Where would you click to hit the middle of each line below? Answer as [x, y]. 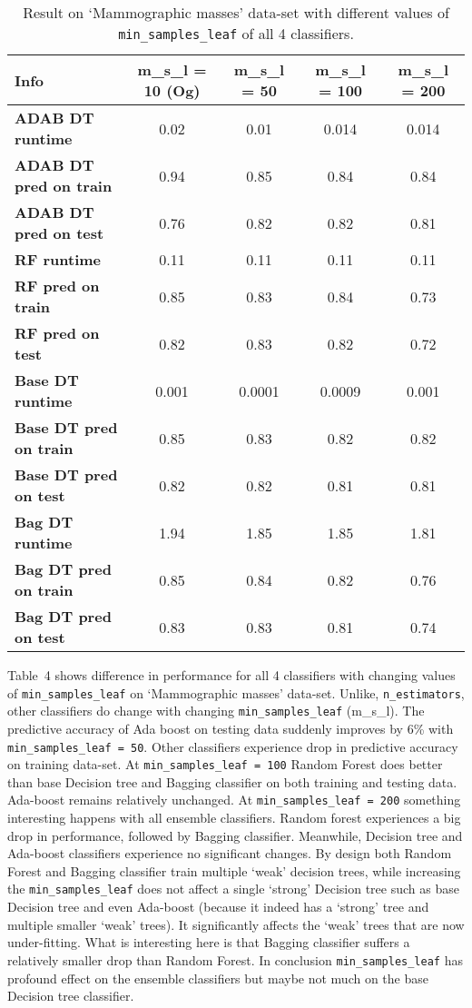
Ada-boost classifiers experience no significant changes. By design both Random [230, 853]
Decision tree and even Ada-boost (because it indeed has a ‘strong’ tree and [218, 907]
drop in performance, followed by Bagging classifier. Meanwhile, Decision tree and [235, 835]
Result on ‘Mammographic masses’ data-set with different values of [236, 12]
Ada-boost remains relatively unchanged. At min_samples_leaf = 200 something [234, 800]
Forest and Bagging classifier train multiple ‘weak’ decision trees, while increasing [234, 870]
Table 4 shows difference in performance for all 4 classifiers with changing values [231, 675]
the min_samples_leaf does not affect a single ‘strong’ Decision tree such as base [233, 889]
